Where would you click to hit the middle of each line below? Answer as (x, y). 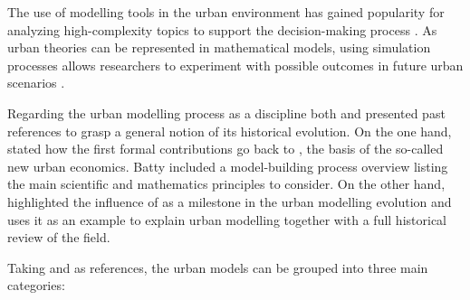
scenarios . (36, 83)
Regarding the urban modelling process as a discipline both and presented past (226, 112)
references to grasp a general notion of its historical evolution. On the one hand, (230, 131)
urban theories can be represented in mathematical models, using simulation (219, 47)
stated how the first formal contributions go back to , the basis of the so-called (225, 149)
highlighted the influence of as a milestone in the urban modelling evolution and (230, 201)
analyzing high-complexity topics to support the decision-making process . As (222, 29)
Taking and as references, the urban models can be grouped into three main (218, 267)
